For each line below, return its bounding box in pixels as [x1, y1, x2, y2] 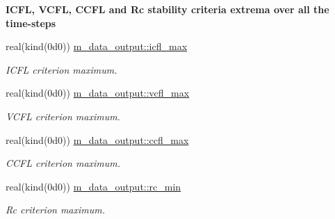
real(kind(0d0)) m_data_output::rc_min [6, 179, 181, 193]
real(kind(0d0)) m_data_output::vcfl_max [6, 86, 190, 100]
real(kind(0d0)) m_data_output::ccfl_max [6, 132, 189, 147]
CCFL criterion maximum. [6, 156, 121, 170]
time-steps [6, 15, 56, 30]
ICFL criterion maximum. [6, 62, 117, 76]
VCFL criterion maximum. [6, 108, 120, 123]
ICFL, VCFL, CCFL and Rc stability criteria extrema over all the [6, 2, 329, 16]
